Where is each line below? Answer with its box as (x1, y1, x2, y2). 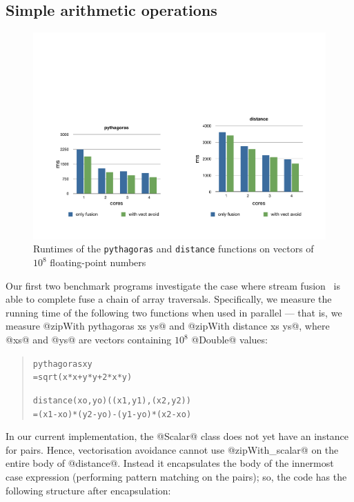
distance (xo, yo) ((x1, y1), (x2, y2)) (32, 395, 191, 405)
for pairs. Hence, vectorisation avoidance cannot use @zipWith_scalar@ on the (6, 442, 339, 456)
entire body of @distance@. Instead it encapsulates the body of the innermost (6, 456, 334, 470)
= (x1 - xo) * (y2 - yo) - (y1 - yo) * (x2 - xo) (32, 409, 192, 419)
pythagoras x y (32, 359, 92, 369)
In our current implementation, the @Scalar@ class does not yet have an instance (6, 429, 349, 443)
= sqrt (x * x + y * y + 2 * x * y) (32, 372, 132, 383)
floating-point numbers (50, 255, 146, 270)
